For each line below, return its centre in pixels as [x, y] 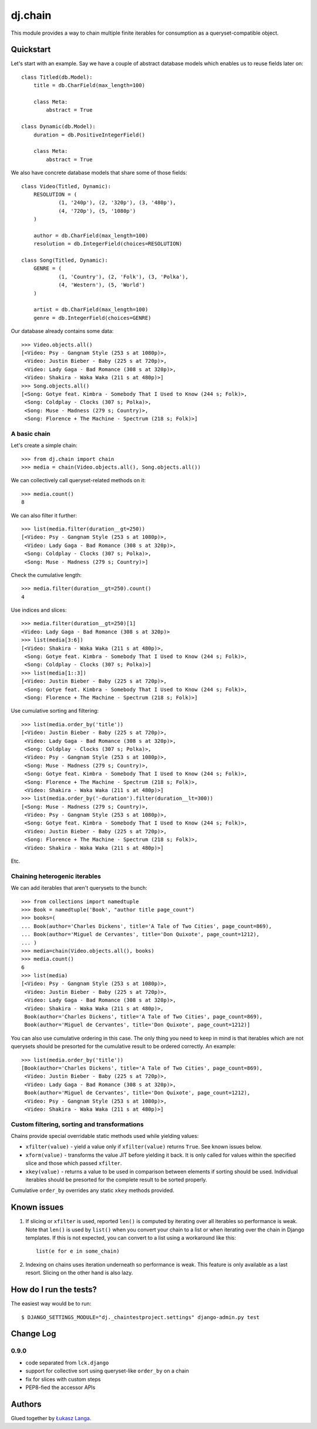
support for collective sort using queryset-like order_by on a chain [107, 1371]
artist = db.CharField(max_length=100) [91, 310]
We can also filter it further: [44, 515]
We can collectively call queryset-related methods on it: [78, 480]
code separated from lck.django [67, 1363]
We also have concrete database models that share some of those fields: [99, 173]
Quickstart [31, 50]
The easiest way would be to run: [51, 1304]
